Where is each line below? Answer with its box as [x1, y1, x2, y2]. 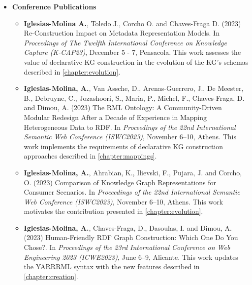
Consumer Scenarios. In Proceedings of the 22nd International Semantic [24, 187, 240, 197]
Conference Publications [12, 1, 96, 11]
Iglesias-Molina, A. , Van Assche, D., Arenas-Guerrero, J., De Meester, [24, 83, 244, 93]
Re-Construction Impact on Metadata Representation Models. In [24, 28, 220, 38]
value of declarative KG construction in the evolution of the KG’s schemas [24, 56, 249, 67]
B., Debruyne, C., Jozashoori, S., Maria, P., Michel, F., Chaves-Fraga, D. [24, 92, 245, 103]
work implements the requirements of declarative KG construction [24, 141, 223, 151]
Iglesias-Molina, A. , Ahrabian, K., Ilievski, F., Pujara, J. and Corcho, [24, 167, 242, 177]
